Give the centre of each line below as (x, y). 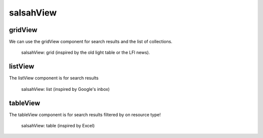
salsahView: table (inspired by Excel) (58, 126)
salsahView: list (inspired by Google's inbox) (66, 89)
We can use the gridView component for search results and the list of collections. (91, 42)
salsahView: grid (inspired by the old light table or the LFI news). (86, 52)
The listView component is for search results (54, 78)
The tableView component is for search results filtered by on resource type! (85, 115)
